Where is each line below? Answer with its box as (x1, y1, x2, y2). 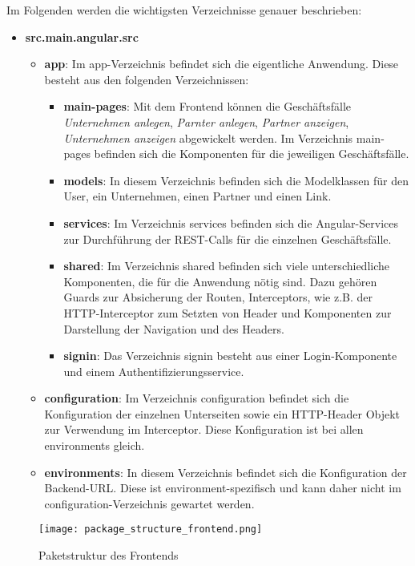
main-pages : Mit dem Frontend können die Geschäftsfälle (63, 98, 352, 115)
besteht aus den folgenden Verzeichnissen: (44, 71, 249, 87)
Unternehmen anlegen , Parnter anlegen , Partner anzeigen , (63, 113, 349, 130)
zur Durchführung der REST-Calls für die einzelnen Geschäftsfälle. (63, 230, 392, 247)
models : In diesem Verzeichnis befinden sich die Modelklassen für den (63, 172, 409, 188)
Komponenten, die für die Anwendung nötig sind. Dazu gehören (63, 273, 377, 289)
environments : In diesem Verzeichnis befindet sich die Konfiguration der (44, 463, 407, 480)
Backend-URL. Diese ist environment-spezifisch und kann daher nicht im (44, 479, 401, 496)
